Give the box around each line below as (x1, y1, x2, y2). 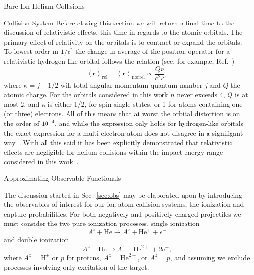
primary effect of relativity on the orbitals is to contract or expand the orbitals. (4, 36, 242, 47)
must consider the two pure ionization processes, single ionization (4, 218, 200, 228)
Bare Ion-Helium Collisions (4, 1, 85, 11)
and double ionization (4, 234, 69, 245)
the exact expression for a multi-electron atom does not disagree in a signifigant (4, 127, 243, 138)
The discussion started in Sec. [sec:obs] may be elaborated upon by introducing (4, 189, 243, 200)
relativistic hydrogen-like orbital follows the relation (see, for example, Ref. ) (4, 55, 235, 66)
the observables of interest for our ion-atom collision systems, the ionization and (4, 199, 244, 209)
